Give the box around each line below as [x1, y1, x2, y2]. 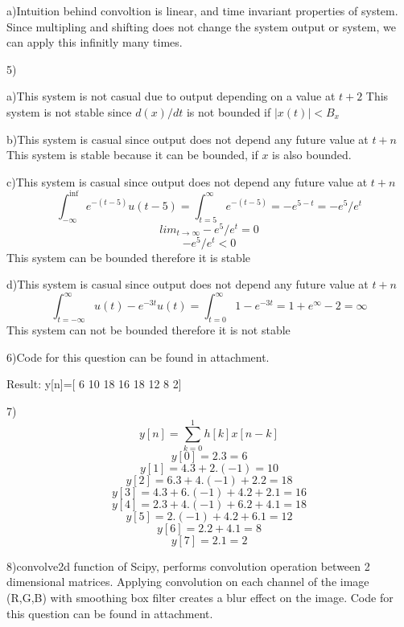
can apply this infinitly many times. [6, 34, 183, 51]
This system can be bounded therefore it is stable [6, 248, 251, 265]
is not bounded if [186, 103, 271, 120]
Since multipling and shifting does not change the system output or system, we [6, 18, 396, 35]
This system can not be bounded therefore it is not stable [6, 322, 291, 338]
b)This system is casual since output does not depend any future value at [6, 130, 369, 147]
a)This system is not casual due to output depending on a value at [6, 88, 336, 104]
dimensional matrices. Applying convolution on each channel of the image [6, 573, 369, 590]
